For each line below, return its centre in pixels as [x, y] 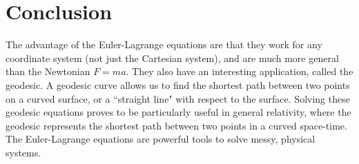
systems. [23, 152]
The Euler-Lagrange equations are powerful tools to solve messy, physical [161, 139]
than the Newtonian [48, 71]
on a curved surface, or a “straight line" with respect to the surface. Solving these [178, 98]
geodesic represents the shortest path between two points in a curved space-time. [176, 125]
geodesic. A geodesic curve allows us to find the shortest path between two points [178, 84]
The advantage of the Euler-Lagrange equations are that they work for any [164, 44]
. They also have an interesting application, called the [240, 71]
